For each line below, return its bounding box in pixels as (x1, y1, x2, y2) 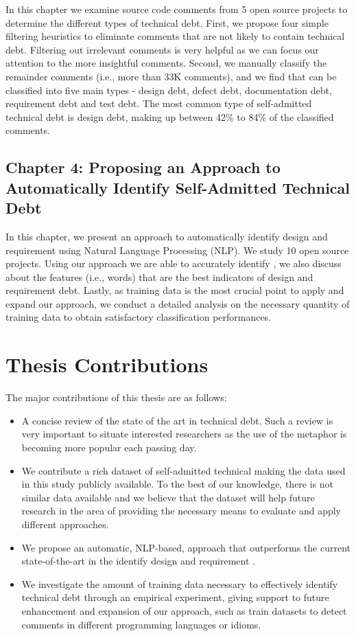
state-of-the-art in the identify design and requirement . (21, 554, 255, 568)
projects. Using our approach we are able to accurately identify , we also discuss (5, 256, 342, 271)
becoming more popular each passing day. (21, 440, 197, 454)
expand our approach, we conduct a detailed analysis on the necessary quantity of (5, 296, 350, 310)
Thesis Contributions (5, 350, 209, 378)
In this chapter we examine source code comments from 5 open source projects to (5, 2, 348, 16)
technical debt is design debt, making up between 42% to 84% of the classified (5, 109, 334, 124)
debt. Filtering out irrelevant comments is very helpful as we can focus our (5, 42, 319, 56)
